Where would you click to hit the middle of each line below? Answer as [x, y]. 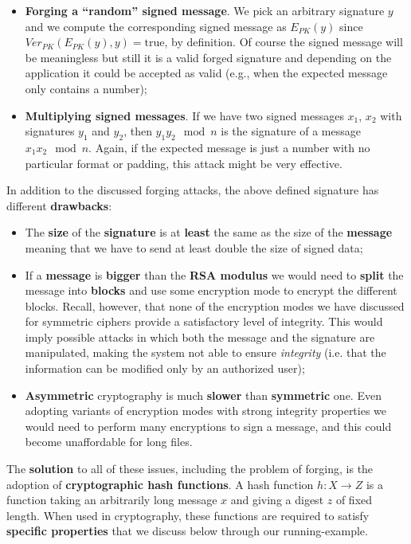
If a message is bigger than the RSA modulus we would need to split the [214, 274]
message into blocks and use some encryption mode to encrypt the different [211, 290]
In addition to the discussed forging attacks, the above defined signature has [193, 190]
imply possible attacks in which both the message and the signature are [200, 337]
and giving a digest [277, 500]
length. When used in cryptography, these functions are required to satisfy [188, 515]
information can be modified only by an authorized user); [165, 368]
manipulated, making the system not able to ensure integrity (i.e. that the [205, 352]
